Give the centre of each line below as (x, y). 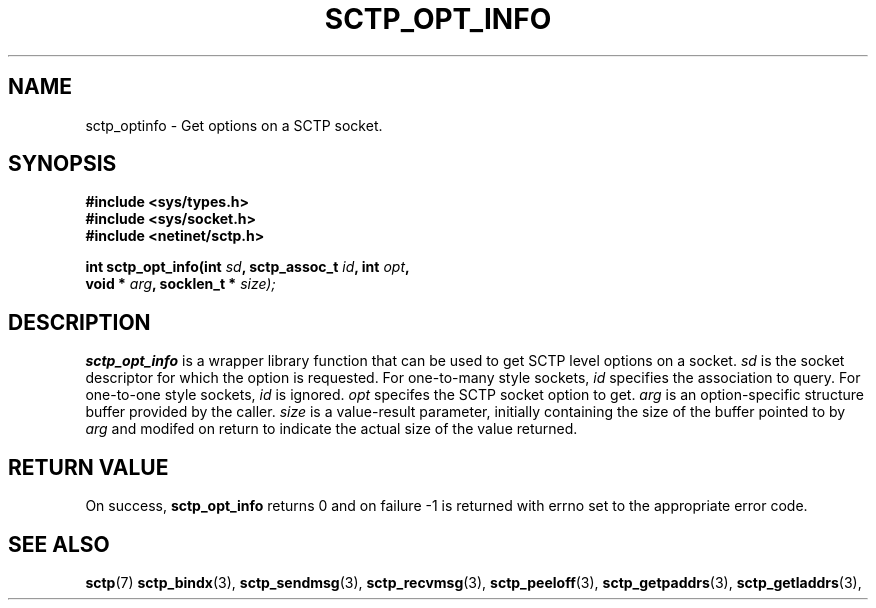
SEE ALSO (59, 544)
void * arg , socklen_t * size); (180, 284)
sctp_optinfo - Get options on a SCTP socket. (234, 125)
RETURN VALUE (88, 467)
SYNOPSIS (62, 164)
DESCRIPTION (79, 322)
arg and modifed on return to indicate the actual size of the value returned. (331, 429)
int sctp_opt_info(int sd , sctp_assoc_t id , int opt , (247, 267)
